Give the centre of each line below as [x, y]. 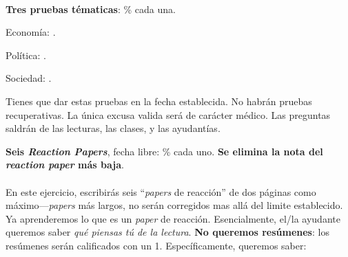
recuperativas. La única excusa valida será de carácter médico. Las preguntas [168, 114]
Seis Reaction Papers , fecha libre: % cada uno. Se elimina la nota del [164, 151]
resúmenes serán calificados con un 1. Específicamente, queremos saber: [156, 245]
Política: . [26, 55]
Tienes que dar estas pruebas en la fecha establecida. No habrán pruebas [159, 101]
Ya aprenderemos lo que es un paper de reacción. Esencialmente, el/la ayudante [173, 218]
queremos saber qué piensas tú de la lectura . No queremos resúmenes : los [167, 232]
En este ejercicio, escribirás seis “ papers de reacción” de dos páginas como [161, 191]
